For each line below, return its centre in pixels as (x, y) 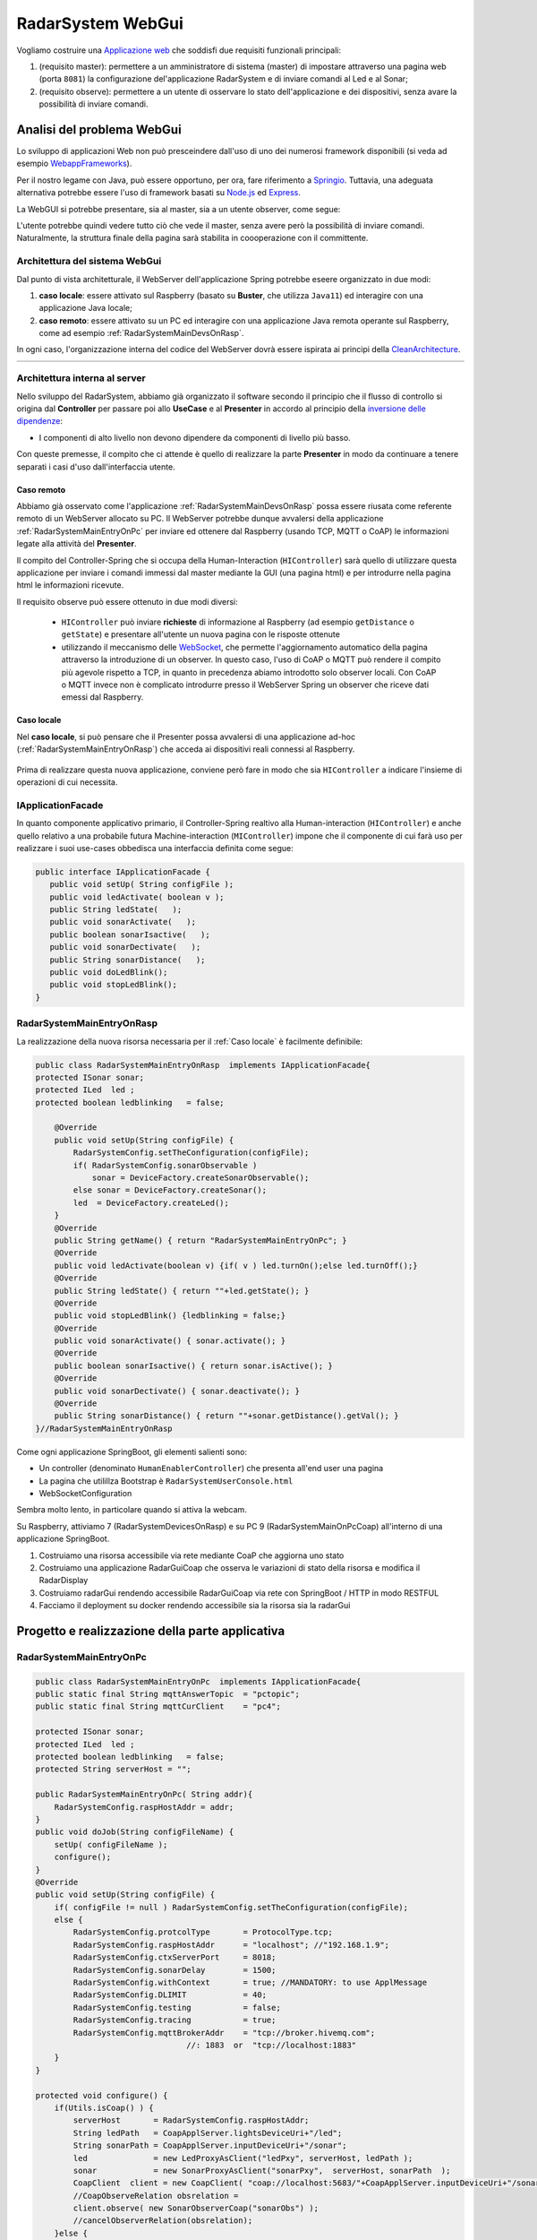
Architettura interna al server (81, 378)
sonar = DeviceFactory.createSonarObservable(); (200, 1178)
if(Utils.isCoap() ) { (104, 2107)
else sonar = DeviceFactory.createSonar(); (170, 1190)
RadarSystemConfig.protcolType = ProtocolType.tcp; (203, 1932)
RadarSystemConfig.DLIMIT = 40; (170, 1995)
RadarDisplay (64, 1581)
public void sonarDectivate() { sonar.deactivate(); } (177, 1391)
